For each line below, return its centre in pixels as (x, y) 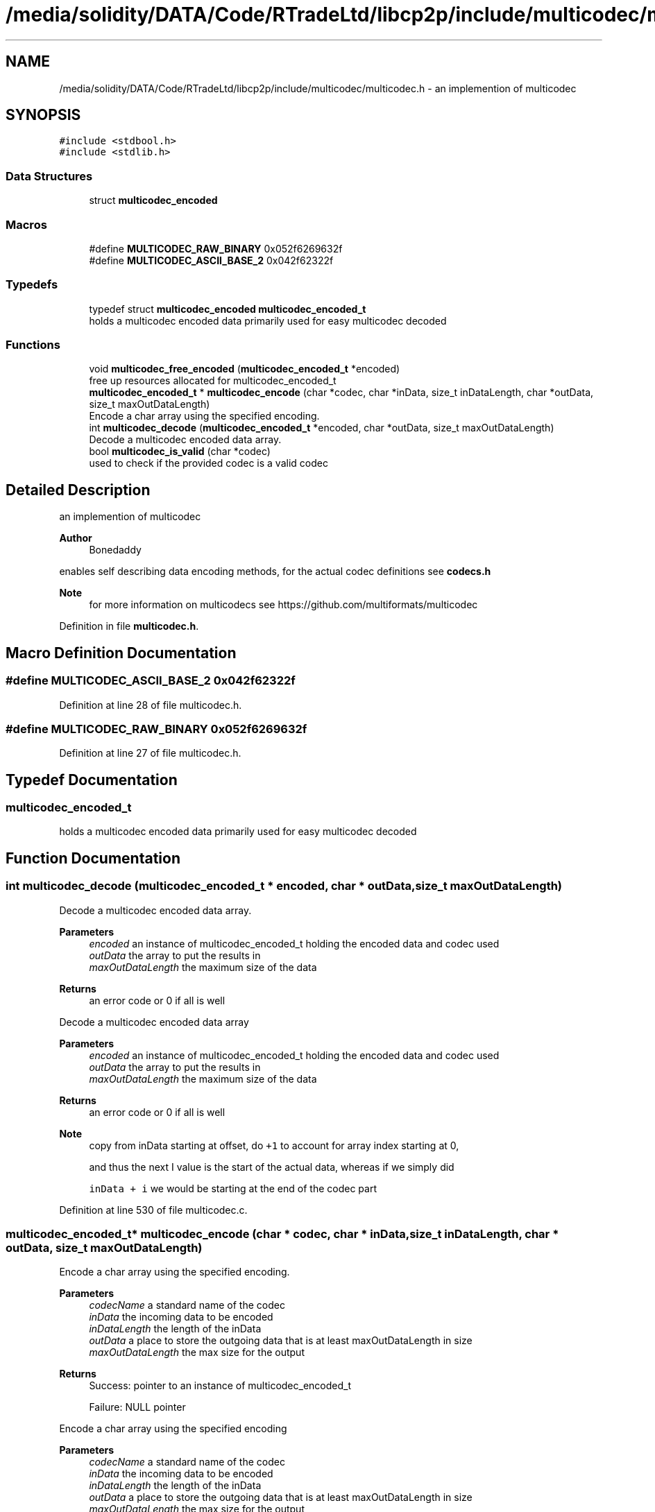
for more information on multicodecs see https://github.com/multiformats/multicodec (283, 605)
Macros (26, 224)
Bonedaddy (115, 550)
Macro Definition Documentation (121, 653)
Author (76, 538)
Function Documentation (93, 858)
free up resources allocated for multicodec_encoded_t (213, 381)
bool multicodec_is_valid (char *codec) (180, 452)
